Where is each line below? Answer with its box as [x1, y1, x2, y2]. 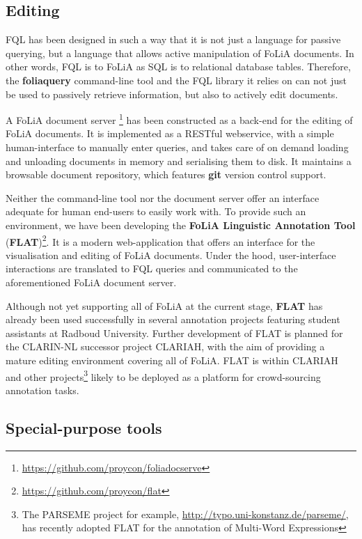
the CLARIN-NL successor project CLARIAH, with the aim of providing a [6, 339, 325, 354]
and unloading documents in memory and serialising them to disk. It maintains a [6, 153, 352, 168]
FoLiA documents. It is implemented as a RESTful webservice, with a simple [6, 126, 334, 141]
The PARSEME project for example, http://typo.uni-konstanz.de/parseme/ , [22, 506, 349, 521]
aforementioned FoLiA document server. [6, 275, 177, 290]
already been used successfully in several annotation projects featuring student [6, 312, 340, 327]
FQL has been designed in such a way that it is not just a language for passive [6, 32, 341, 47]
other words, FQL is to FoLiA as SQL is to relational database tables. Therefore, [6, 59, 351, 74]
